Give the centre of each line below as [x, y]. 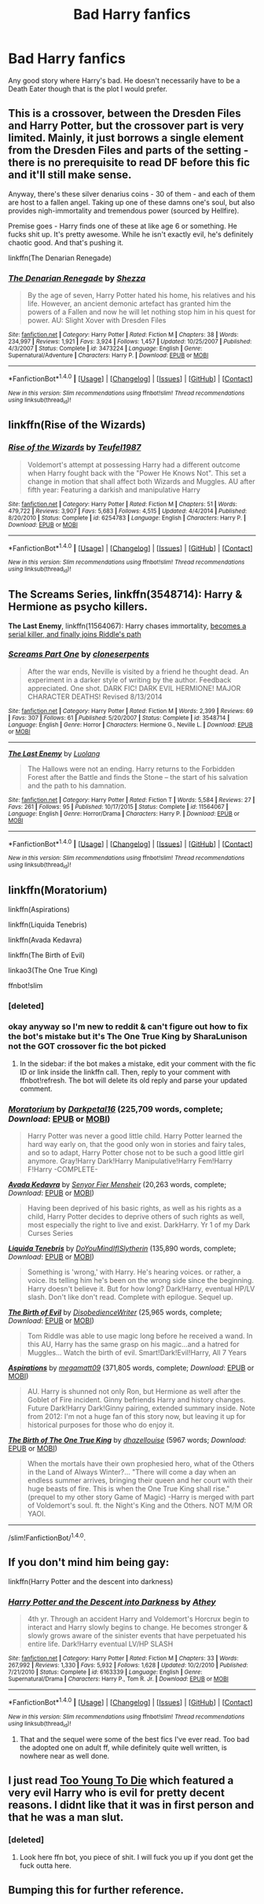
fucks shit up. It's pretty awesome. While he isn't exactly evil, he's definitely [131, 234]
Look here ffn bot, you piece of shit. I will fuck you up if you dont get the [136, 1857]
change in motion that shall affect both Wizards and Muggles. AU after [141, 481]
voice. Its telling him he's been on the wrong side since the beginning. [140, 1281]
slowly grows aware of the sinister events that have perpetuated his [137, 1635]
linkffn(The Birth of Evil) [46, 955]
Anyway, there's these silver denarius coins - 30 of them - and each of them [132, 193]
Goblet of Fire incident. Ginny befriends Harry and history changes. [136, 1400]
